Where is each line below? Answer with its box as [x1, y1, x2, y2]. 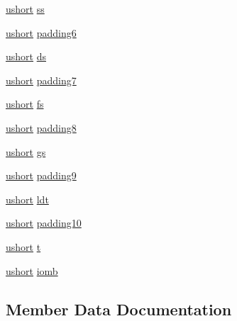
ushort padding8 [6, 120, 77, 135]
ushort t [6, 239, 41, 254]
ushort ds [6, 49, 47, 64]
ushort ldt [6, 191, 49, 206]
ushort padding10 [6, 215, 82, 230]
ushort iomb [6, 263, 58, 278]
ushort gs [6, 144, 46, 159]
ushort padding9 [6, 168, 77, 183]
